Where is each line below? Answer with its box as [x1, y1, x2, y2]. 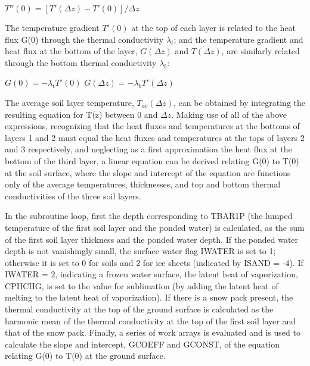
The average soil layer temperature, [5, 96, 134, 108]
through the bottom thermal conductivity [5, 56, 157, 68]
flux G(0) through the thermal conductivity [5, 33, 164, 45]
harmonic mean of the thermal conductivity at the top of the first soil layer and [5, 314, 296, 327]
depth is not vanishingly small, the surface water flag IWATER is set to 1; [5, 245, 276, 257]
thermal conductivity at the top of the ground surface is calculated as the [5, 303, 274, 315]
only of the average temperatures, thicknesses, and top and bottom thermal [5, 178, 281, 190]
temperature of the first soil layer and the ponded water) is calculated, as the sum [5, 221, 305, 233]
